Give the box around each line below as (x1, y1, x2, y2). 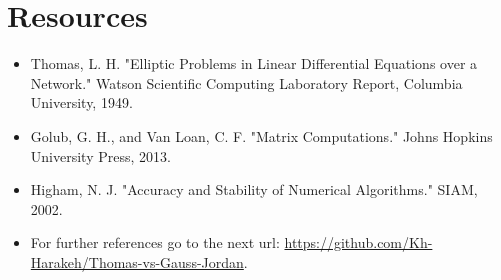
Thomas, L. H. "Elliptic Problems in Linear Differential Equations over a (30, 53, 478, 74)
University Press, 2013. (30, 145, 171, 166)
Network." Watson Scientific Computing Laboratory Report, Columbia (30, 72, 463, 93)
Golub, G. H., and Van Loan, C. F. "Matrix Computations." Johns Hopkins (30, 125, 493, 146)
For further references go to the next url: (30, 232, 280, 253)
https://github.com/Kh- (284, 232, 433, 253)
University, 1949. (30, 92, 133, 113)
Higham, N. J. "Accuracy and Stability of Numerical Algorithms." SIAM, (30, 179, 478, 200)
